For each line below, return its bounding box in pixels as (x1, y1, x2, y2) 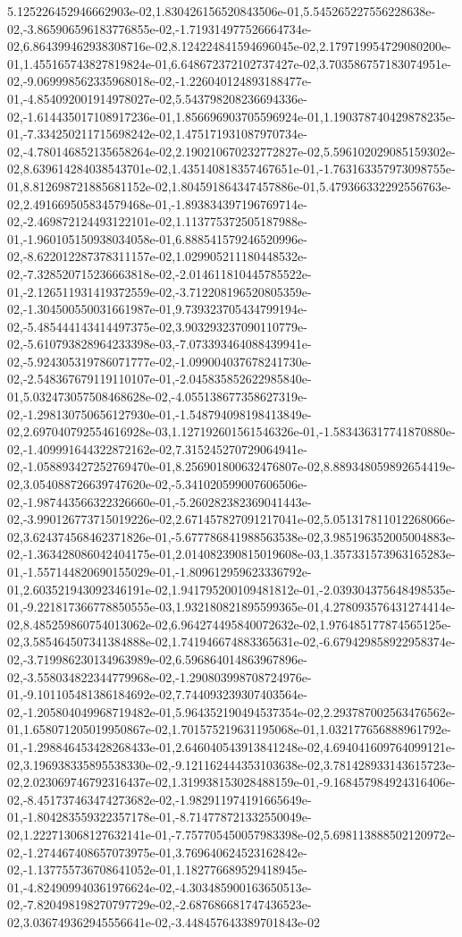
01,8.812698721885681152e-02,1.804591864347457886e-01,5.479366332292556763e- (7, 176, 451, 195)
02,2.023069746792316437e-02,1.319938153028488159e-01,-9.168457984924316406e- (7, 772, 456, 791)
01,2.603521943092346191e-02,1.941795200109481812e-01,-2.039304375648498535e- (7, 579, 456, 598)
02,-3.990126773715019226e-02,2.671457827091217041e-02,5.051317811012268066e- (7, 510, 456, 528)
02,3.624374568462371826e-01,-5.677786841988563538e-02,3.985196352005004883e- (7, 527, 456, 545)
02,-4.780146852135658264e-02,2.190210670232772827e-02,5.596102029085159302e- (7, 141, 456, 160)
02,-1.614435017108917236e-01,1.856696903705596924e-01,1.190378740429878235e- (7, 106, 456, 125)
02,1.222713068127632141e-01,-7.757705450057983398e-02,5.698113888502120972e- (7, 824, 456, 843)
